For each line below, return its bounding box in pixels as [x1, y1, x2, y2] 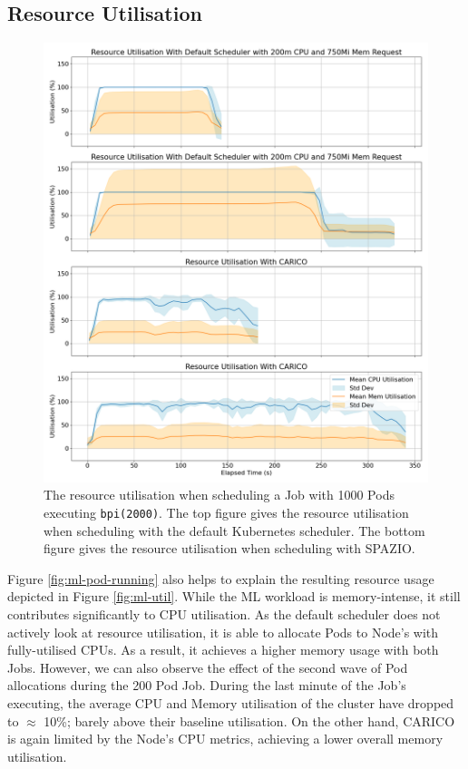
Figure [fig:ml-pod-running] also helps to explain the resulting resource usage [7, 569, 434, 588]
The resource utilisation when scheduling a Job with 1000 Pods [44, 485, 395, 504]
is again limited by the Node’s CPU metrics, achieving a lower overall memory [7, 729, 444, 748]
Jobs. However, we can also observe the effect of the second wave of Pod [7, 657, 408, 677]
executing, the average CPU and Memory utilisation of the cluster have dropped [7, 693, 454, 712]
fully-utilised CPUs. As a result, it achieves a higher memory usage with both [7, 640, 439, 659]
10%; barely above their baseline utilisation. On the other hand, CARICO [44, 711, 455, 730]
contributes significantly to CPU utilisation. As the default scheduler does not [7, 604, 441, 623]
